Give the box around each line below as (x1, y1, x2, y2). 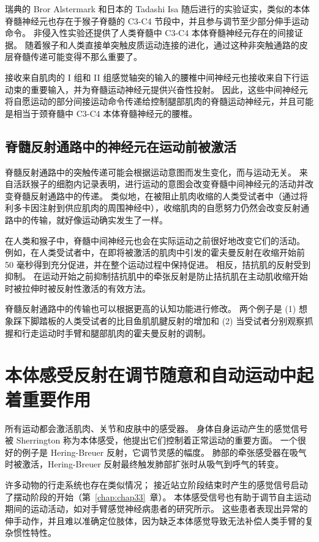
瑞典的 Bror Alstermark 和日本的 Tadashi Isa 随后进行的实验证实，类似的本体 (5, 2, 310, 15)
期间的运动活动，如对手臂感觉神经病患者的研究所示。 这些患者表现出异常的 (5, 502, 308, 515)
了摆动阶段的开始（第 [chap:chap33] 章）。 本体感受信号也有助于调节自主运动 (5, 490, 312, 503)
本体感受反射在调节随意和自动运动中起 (5, 362, 314, 387)
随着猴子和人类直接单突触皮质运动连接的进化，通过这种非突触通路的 (24, 38, 299, 51)
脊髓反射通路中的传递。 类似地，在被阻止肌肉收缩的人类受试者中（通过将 (13, 189, 308, 202)
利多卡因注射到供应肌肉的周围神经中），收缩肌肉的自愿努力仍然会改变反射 (5, 201, 301, 214)
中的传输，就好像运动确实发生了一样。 (13, 213, 168, 226)
